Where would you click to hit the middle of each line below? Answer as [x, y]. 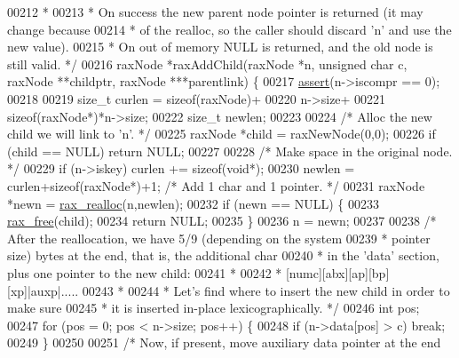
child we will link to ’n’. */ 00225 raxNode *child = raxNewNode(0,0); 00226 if [222, 134]
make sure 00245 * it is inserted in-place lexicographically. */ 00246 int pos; [214, 308]
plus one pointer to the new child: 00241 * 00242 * [145, 272]
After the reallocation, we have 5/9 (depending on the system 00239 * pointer [219, 238]
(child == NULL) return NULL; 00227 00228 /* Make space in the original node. [230, 151]
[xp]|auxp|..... [43, 290]
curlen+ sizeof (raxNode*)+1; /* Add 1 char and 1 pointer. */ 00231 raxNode [216, 185]
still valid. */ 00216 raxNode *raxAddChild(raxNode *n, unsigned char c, [207, 64]
